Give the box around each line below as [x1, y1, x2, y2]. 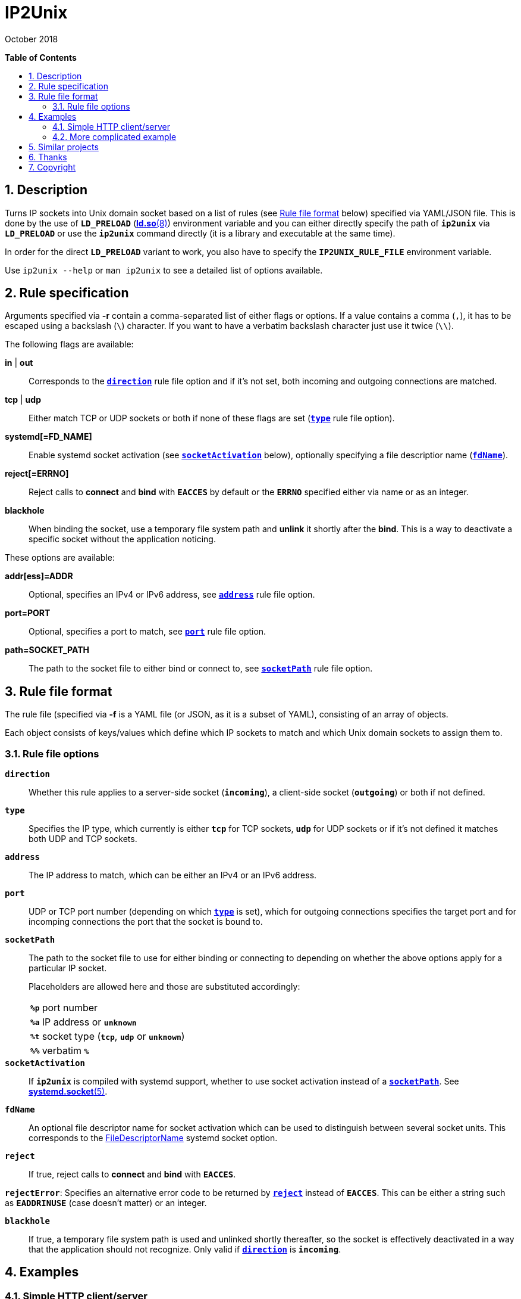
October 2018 [5, 33, 58, 44]
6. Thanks [29, 151, 67, 162]
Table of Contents [5, 52, 77, 63]
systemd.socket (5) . [29, 1086, 108, 1097]
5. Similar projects [29, 141, 99, 152]
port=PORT [5, 608, 51, 619]
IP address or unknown [42, 1016, 137, 1028]
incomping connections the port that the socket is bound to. [29, 916, 263, 927]
